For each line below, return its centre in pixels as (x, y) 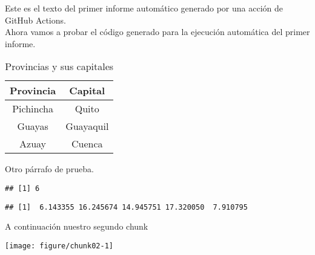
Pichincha (33, 109)
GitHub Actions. (35, 20)
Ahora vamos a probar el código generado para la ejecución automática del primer (157, 32)
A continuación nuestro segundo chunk (77, 226)
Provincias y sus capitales (59, 66)
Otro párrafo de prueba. (49, 169)
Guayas (33, 126)
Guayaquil (87, 126)
